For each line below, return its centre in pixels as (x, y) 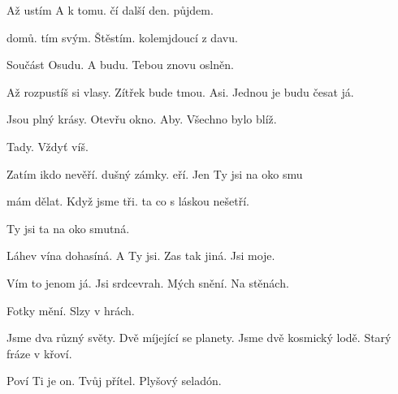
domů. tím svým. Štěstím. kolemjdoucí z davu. (122, 37)
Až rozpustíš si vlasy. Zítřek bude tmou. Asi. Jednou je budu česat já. (180, 91)
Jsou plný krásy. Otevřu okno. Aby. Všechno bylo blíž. (142, 119)
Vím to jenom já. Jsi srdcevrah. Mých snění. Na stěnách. (148, 282)
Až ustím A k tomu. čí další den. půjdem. (110, 10)
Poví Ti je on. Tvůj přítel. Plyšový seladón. (114, 381)
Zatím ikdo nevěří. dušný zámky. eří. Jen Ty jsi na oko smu (155, 173)
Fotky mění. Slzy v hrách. (71, 310)
